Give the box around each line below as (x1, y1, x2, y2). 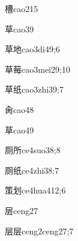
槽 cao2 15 (5, 2, 38, 14)
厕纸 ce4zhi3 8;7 (5, 163, 59, 176)
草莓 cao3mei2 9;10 (5, 63, 70, 75)
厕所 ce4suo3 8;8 (5, 144, 61, 156)
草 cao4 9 (5, 123, 34, 136)
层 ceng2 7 (5, 204, 38, 216)
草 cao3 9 (5, 22, 34, 35)
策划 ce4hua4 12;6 (5, 184, 66, 197)
